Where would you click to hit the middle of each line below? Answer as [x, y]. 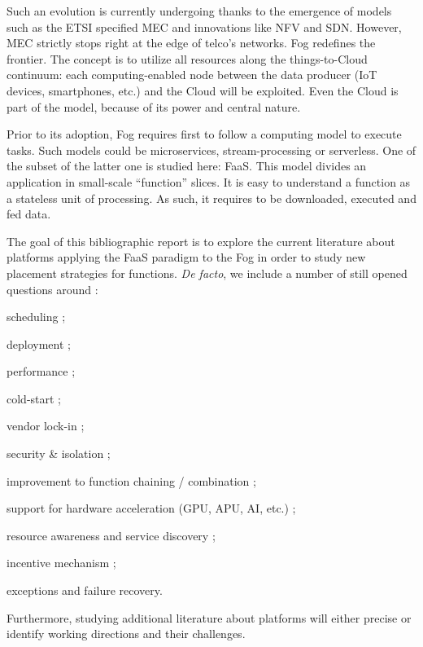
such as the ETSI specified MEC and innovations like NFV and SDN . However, [204, 26]
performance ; [41, 371]
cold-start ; [34, 398]
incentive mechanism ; [61, 563]
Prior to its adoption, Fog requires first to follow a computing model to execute [204, 134]
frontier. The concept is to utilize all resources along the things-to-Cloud [187, 58]
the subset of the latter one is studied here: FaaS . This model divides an [187, 166]
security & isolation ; [59, 453]
